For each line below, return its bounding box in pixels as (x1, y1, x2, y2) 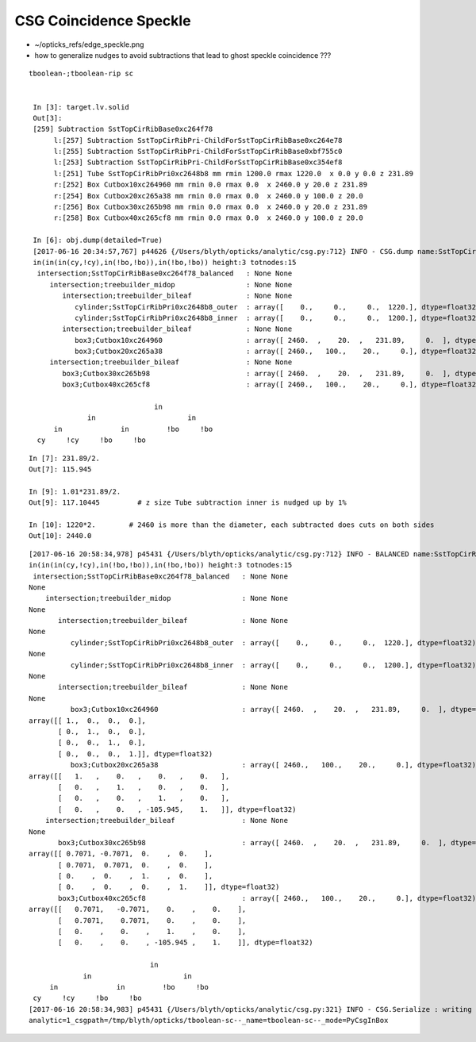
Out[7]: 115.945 (29, 465, 92, 474)
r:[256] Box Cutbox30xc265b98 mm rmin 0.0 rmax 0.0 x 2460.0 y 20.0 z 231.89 (53, 202, 368, 212)
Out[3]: (33, 113, 63, 122)
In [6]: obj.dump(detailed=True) (33, 236, 163, 245)
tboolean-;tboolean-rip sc (29, 69, 134, 79)
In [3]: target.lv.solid (33, 102, 130, 111)
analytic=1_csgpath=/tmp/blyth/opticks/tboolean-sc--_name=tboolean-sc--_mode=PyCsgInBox (29, 1016, 389, 1025)
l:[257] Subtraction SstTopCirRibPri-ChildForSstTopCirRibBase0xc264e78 (53, 136, 343, 144)
